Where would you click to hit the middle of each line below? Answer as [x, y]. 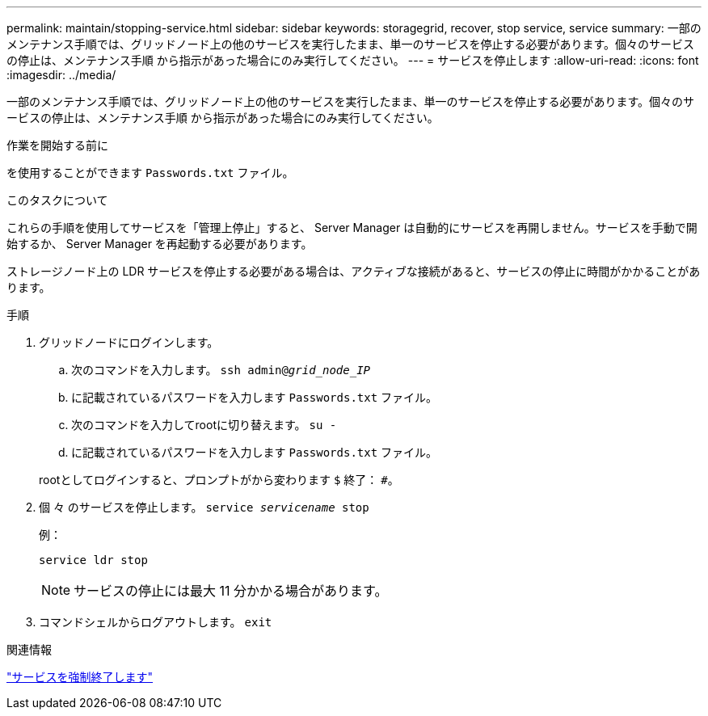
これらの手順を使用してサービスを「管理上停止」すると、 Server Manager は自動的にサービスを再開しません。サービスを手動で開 [352, 227]
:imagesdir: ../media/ [61, 75]
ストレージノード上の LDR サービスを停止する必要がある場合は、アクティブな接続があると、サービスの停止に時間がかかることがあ [354, 271]
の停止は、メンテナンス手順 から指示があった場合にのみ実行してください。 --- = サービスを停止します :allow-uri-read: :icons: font [353, 60]
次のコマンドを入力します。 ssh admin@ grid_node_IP [221, 370]
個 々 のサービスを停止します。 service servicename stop [204, 507]
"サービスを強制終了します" [80, 677]
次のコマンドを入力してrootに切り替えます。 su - [204, 425]
